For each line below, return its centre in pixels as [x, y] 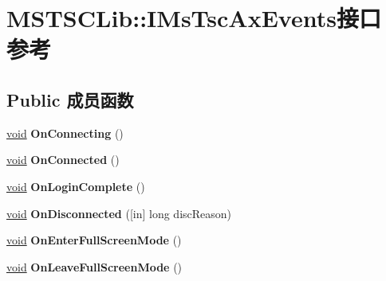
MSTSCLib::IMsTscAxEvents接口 [194, 18]
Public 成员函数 [70, 99]
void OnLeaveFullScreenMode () [95, 266]
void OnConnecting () [65, 133]
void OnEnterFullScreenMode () [94, 240]
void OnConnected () [63, 160]
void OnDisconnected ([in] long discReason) [119, 213]
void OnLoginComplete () [76, 186]
